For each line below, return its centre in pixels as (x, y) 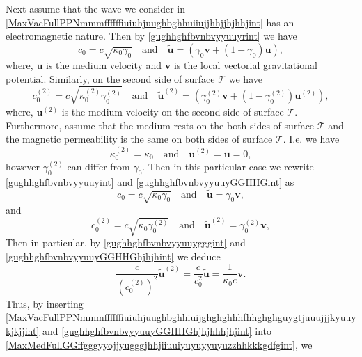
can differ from (99, 166)
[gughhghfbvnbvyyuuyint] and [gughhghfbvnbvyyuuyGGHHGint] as (150, 181)
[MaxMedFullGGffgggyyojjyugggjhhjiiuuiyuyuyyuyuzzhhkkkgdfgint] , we (159, 344)
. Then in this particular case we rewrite (228, 166)
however (23, 166)
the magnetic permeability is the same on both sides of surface (139, 139)
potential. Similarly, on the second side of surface (110, 78)
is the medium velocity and (104, 65)
